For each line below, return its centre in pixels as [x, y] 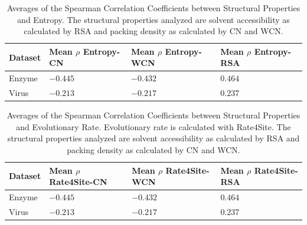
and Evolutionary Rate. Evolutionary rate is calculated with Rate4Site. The [153, 126]
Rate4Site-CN [78, 182]
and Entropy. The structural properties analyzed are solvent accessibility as [153, 19]
